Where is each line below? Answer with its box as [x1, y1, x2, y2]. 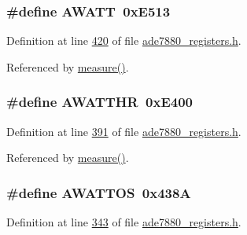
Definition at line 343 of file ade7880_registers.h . [6, 214, 241, 230]
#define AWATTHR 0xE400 [6, 92, 194, 112]
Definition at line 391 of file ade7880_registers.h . [6, 123, 241, 139]
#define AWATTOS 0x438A [6, 182, 191, 202]
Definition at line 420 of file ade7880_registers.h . [6, 32, 241, 49]
